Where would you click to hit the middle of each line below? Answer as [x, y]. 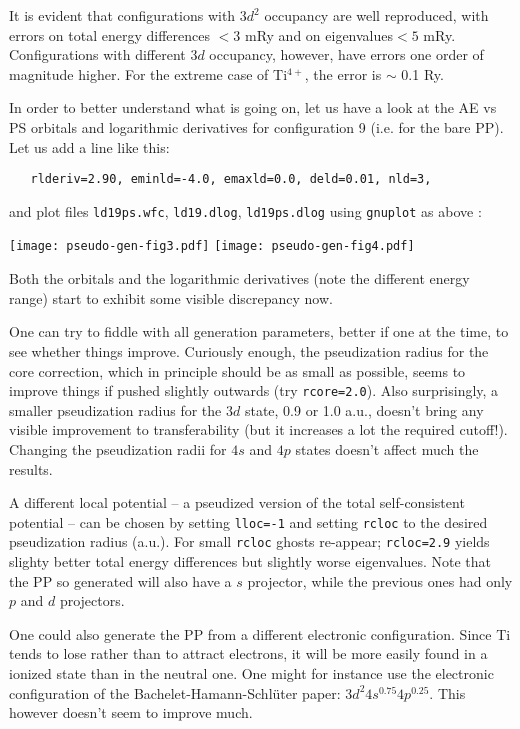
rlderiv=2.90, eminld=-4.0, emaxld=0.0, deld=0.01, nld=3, [231, 179]
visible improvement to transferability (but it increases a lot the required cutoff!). [258, 429]
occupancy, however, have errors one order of [346, 54]
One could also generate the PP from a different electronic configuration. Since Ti [260, 633]
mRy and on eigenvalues [319, 34]
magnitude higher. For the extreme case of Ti [148, 73]
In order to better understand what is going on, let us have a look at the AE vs [253, 107]
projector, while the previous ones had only [380, 580]
